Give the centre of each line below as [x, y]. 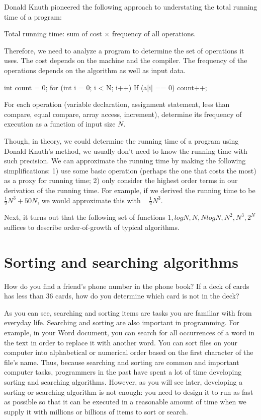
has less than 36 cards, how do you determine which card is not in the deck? [122, 296]
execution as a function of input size [60, 124]
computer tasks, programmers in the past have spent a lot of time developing [123, 372]
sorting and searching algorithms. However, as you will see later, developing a [123, 381]
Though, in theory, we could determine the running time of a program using [121, 140]
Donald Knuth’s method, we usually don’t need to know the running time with [126, 151]
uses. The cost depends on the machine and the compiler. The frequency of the [126, 60]
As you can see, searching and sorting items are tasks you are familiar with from [128, 312]
